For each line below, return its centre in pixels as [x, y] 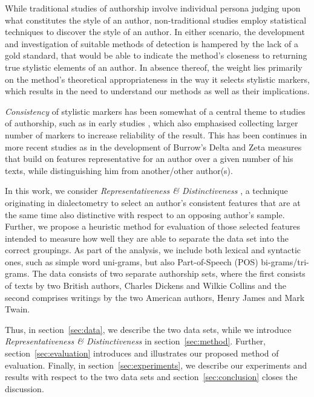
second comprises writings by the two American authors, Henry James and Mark [155, 297]
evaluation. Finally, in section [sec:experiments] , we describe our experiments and [156, 365]
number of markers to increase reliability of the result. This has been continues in [156, 134]
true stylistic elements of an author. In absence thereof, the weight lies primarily [154, 67]
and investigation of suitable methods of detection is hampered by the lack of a [152, 43]
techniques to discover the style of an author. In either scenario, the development [155, 32]
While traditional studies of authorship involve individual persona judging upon [153, 8]
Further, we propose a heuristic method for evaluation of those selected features [153, 226]
